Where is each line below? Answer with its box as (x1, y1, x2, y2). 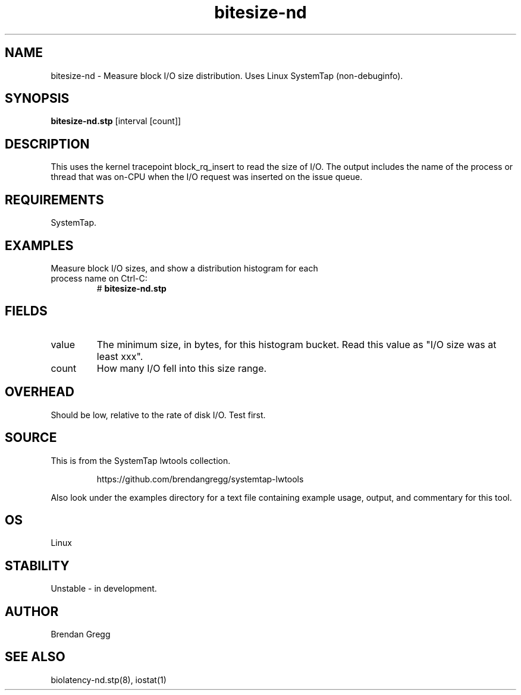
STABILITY (5, 558, 70, 573)
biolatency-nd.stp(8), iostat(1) (51, 674, 167, 685)
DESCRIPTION (5, 136, 90, 151)
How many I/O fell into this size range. (96, 362, 267, 374)
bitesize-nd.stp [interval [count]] (51, 116, 181, 127)
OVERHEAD (5, 384, 74, 400)
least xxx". (96, 350, 143, 362)
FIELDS (5, 304, 48, 319)
